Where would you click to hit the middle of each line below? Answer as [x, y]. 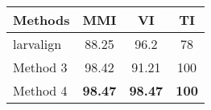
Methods [41, 20]
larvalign [37, 44]
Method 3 [40, 67]
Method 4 [40, 90]
